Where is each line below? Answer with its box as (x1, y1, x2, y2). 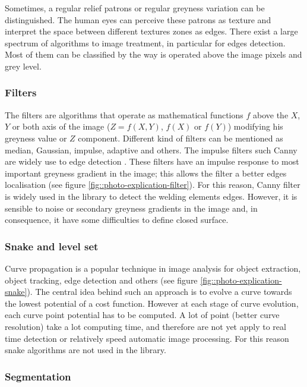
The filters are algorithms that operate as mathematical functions (5, 108, 243, 121)
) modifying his (227, 120, 283, 133)
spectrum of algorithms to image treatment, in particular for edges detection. (5, 36, 286, 49)
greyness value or (5, 131, 67, 144)
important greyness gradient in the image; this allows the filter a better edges (5, 166, 287, 179)
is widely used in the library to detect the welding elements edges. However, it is (5, 190, 297, 202)
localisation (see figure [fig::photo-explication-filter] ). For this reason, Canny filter (5, 178, 300, 191)
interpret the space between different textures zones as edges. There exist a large (5, 25, 298, 37)
